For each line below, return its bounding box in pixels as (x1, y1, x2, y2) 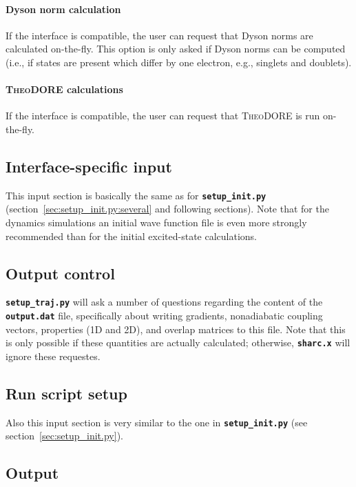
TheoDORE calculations (6, 82, 123, 97)
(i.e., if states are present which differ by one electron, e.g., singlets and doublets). (6, 54, 352, 69)
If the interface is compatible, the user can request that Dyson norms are (6, 28, 313, 42)
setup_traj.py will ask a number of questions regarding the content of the (6, 295, 323, 309)
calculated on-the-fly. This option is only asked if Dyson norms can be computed (6, 41, 346, 56)
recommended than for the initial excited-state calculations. (6, 228, 258, 243)
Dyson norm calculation (6, 1, 121, 16)
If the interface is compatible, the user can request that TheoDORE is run (6, 108, 320, 123)
